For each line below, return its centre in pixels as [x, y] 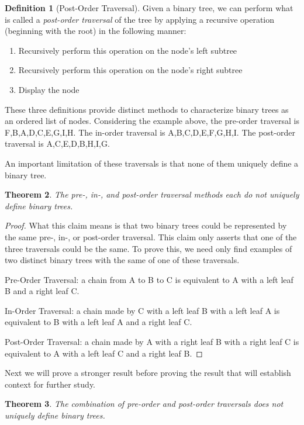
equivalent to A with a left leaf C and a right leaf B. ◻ [104, 353]
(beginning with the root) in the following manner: [96, 31]
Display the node [49, 89]
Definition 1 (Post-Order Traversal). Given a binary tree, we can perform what [149, 8]
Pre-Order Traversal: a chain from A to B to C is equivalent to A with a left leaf [149, 279]
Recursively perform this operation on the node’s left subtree [128, 50]
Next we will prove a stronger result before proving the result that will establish [148, 373]
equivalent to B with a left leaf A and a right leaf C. [99, 322]
